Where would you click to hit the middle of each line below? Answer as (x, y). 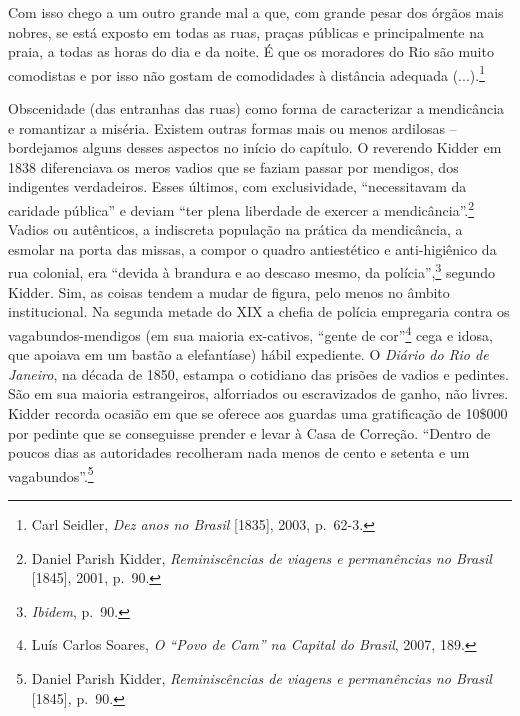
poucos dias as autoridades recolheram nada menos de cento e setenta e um (239, 452)
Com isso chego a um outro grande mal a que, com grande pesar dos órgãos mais (256, 12)
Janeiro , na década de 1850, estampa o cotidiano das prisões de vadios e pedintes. (258, 373)
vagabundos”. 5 (51, 474)
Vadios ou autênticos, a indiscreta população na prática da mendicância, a (235, 229)
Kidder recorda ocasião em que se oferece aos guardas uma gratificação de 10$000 (258, 412)
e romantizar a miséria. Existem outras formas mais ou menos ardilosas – (232, 127)
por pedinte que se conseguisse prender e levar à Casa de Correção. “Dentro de (249, 432)
